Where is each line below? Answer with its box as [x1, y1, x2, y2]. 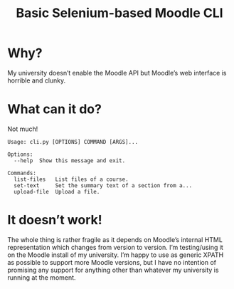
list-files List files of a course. [14, 176, 129, 183]
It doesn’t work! [7, 212, 102, 228]
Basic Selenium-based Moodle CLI [16, 5, 223, 21]
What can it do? [7, 101, 102, 117]
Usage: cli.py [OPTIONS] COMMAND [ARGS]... [7, 138, 139, 145]
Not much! [7, 125, 38, 133]
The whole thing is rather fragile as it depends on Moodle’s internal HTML [7, 235, 223, 243]
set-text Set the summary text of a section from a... [14, 182, 193, 189]
